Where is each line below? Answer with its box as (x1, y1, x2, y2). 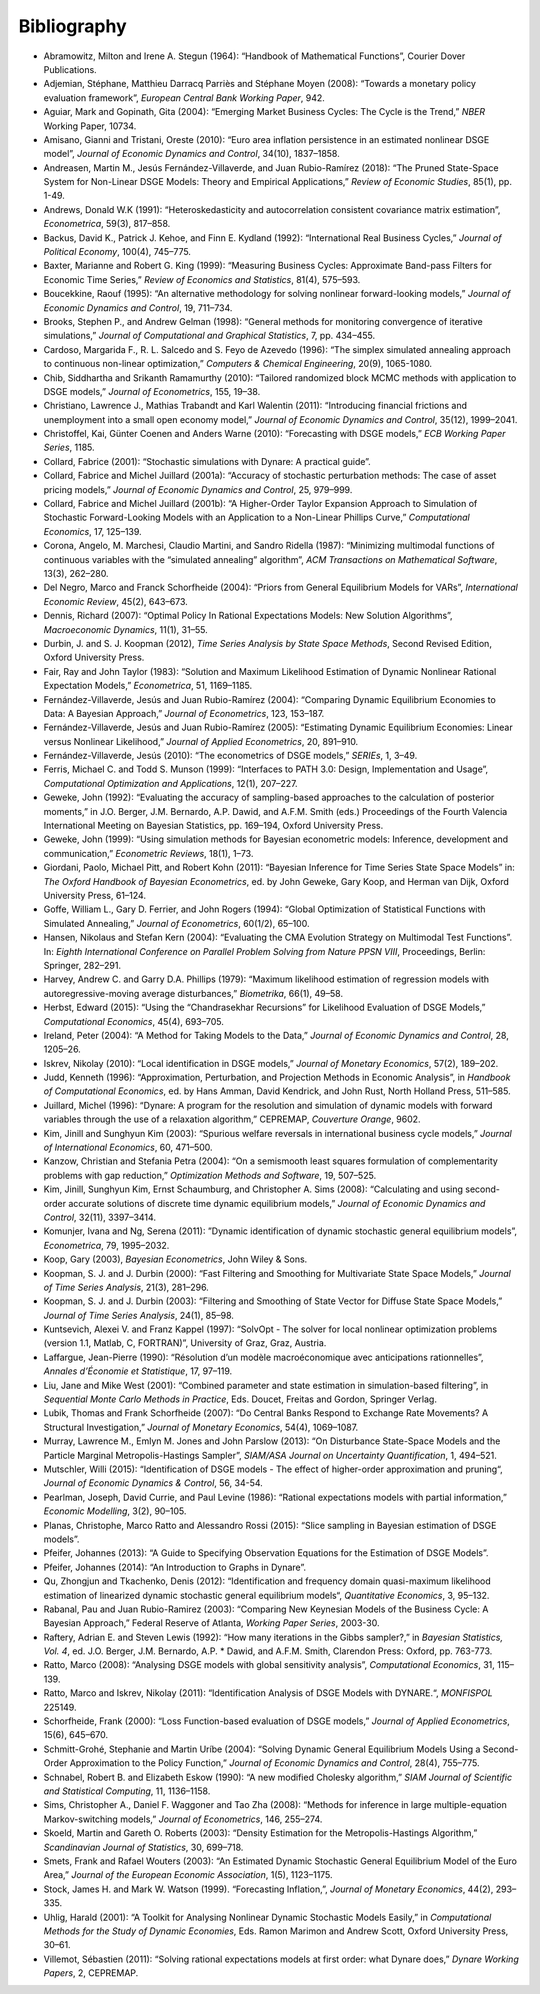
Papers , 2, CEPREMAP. (43, 1967, 139, 1979)
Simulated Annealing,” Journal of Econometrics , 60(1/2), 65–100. (43, 917, 310, 929)
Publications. (43, 63, 97, 75)
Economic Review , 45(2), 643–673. (43, 595, 189, 607)
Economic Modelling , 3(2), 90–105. (43, 1505, 187, 1517)
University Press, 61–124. (43, 889, 147, 901)
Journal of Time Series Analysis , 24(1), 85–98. (43, 1309, 235, 1321)
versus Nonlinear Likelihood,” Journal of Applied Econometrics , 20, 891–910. (43, 735, 359, 747)
